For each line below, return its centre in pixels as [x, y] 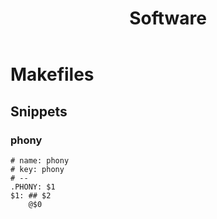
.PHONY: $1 [33, 187]
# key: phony [37, 169]
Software [168, 18]
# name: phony [40, 160]
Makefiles [52, 74]
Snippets [39, 111]
